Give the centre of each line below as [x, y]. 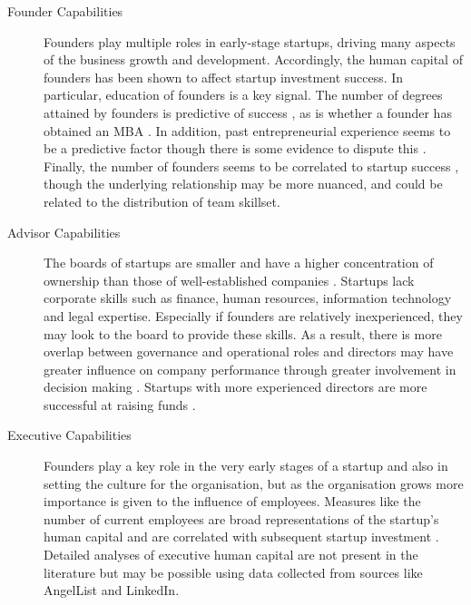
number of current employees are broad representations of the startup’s [241, 518]
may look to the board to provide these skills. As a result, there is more [243, 333]
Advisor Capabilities [64, 232]
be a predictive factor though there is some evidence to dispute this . [235, 148]
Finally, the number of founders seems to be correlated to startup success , [251, 166]
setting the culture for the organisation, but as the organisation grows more [254, 483]
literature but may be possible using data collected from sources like [233, 572]
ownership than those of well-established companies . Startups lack [229, 280]
